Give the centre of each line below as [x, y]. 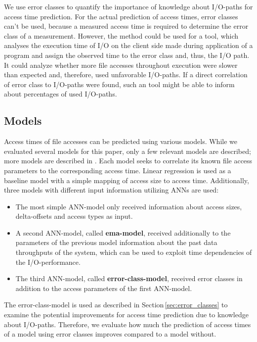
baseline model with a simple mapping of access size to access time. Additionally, [127, 180]
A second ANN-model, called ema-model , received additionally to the [123, 232]
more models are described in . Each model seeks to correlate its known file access [128, 161]
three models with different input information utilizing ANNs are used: [111, 190]
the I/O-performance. [48, 262]
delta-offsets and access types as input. [74, 216]
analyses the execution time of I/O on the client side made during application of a [128, 45]
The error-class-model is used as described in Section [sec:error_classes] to [116, 305]
